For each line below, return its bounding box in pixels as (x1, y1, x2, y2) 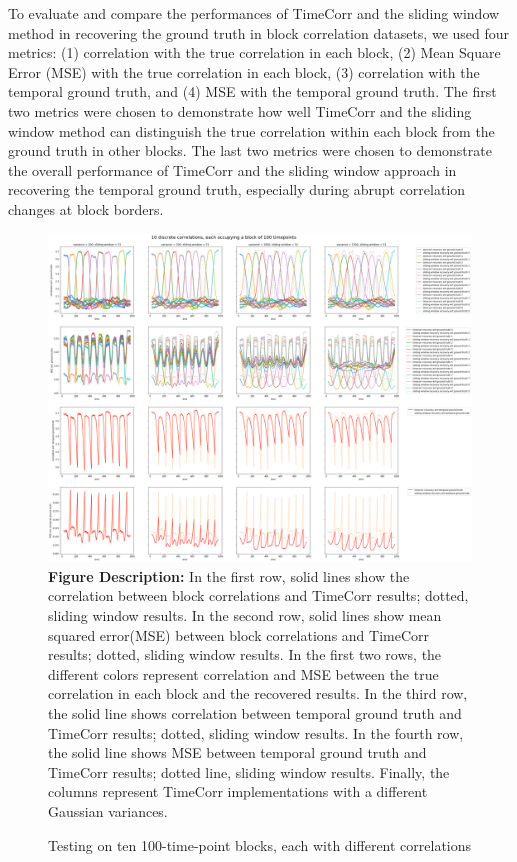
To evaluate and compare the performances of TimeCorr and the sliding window (8, 3, 500, 23)
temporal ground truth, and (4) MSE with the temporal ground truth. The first (8, 81, 497, 102)
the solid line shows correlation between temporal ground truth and (48, 703, 462, 724)
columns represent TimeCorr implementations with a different (48, 781, 428, 802)
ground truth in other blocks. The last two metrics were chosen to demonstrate (8, 140, 492, 161)
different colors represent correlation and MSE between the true (48, 663, 439, 684)
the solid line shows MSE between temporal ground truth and (48, 742, 427, 763)
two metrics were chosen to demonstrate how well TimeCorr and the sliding (8, 100, 472, 121)
